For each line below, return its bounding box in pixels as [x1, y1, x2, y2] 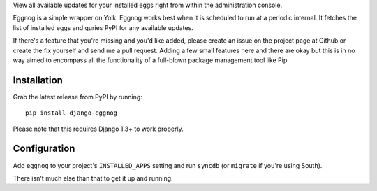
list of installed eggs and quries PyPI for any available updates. [13, 23, 193, 31]
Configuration [13, 143, 75, 155]
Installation [13, 74, 63, 86]
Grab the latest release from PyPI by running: [13, 92, 142, 101]
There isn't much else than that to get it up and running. [13, 174, 174, 182]
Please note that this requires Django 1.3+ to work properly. [13, 125, 184, 133]
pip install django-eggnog [25, 109, 118, 117]
